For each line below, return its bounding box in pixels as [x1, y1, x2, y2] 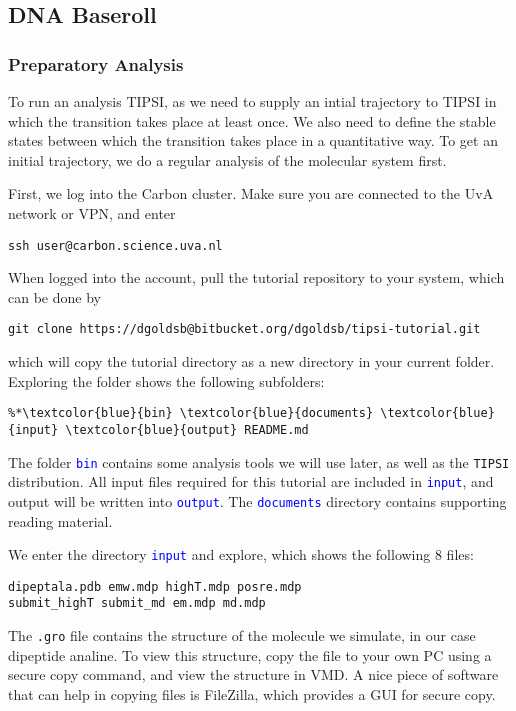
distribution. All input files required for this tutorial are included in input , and [8, 471, 494, 492]
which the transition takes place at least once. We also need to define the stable [8, 110, 496, 131]
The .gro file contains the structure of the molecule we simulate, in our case [8, 625, 476, 646]
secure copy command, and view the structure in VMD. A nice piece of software [8, 664, 499, 685]
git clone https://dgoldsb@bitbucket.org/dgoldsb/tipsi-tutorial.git [8, 322, 481, 337]
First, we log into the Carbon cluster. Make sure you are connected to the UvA [8, 183, 494, 204]
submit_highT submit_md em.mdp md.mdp [8, 596, 266, 611]
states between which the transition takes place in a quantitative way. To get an [8, 130, 498, 151]
